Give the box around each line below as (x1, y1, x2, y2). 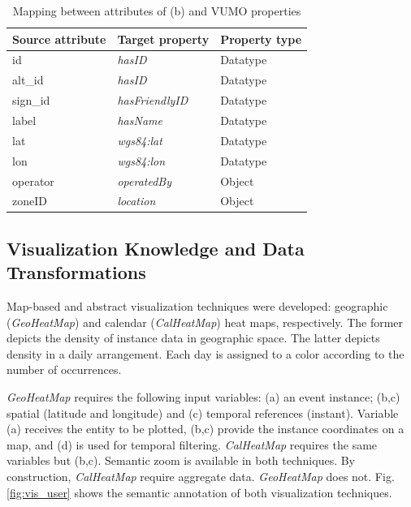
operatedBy (117, 172, 172, 189)
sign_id (12, 92, 50, 109)
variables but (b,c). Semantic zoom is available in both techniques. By (6, 452, 356, 469)
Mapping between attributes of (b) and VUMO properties (12, 2, 301, 19)
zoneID (12, 192, 47, 209)
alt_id (12, 71, 44, 88)
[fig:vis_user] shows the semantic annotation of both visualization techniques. (6, 483, 392, 501)
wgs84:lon (117, 152, 166, 169)
